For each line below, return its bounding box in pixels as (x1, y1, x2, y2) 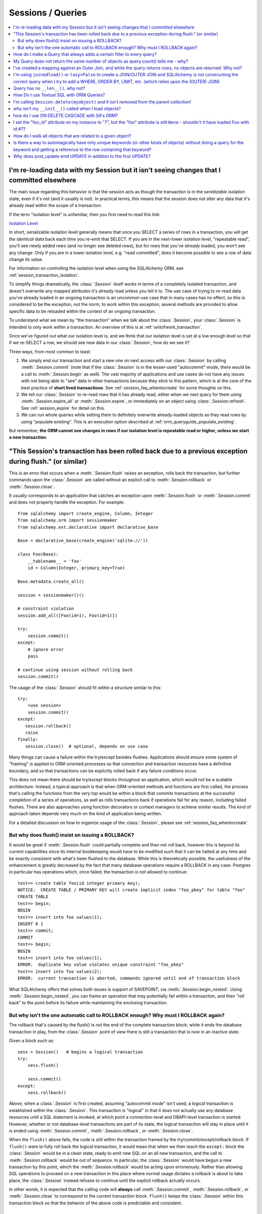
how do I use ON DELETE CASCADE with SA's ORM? (13, 112, 118, 118)
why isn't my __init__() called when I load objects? (13, 106, 121, 112)
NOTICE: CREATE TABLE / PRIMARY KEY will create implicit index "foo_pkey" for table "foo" (17, 887, 246, 893)
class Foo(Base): (17, 552, 59, 557)
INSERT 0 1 (17, 921, 44, 927)
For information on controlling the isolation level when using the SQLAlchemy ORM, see (9, 265, 184, 271)
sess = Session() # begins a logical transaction (17, 1049, 143, 1055)
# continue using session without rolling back (17, 667, 133, 673)
